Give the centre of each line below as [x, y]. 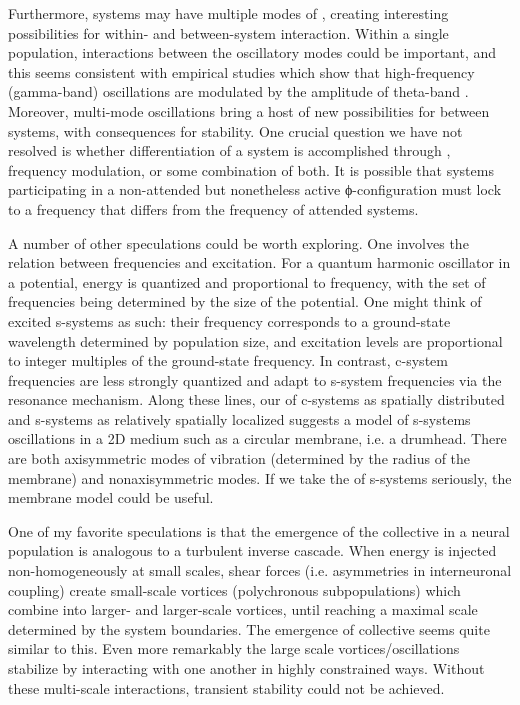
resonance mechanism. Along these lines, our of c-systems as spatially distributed [256, 399]
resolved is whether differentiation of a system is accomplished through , [229, 150]
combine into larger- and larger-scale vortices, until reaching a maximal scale [243, 609]
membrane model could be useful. [111, 497]
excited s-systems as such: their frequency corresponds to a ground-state [229, 320]
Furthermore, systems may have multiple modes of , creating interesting [228, 13]
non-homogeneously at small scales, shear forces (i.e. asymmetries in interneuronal [260, 570]
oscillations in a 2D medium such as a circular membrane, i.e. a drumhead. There [257, 438]
